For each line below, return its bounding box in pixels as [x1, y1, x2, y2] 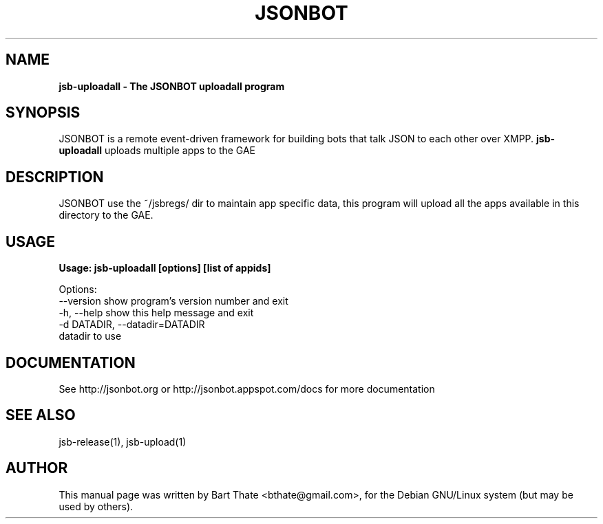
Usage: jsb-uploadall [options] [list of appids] [59, 262, 271, 274]
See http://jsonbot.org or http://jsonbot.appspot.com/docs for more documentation [59, 382, 435, 395]
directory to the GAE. [59, 209, 154, 221]
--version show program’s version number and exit [59, 295, 288, 307]
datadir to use [59, 330, 122, 342]
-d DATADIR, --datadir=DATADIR [59, 318, 205, 331]
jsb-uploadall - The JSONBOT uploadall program [59, 80, 285, 92]
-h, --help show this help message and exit [59, 307, 254, 319]
